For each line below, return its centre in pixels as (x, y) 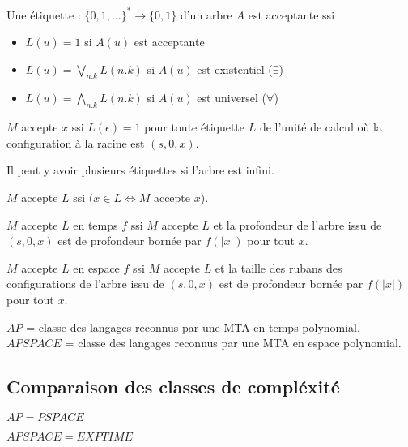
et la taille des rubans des (278, 267)
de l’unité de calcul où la (321, 127)
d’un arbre (206, 14)
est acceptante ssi (291, 14)
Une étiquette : (44, 14)
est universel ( (232, 98)
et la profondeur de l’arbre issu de (297, 224)
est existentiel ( (235, 69)
